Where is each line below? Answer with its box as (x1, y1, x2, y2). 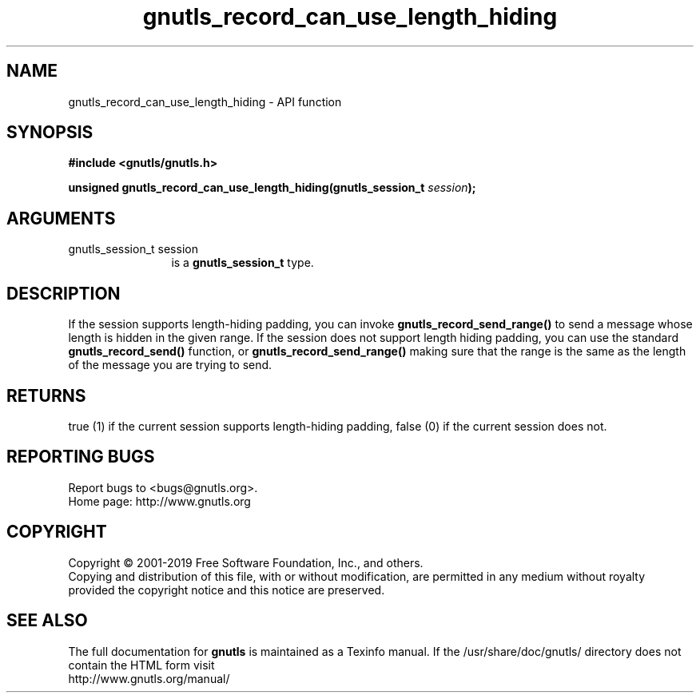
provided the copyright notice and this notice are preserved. (68, 582, 385, 597)
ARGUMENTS (6, 208, 116, 228)
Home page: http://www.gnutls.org (68, 494, 251, 508)
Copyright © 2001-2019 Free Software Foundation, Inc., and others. (68, 555, 424, 570)
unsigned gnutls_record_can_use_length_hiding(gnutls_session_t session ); (68, 181, 476, 195)
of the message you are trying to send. (68, 358, 272, 372)
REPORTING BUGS (6, 447, 155, 467)
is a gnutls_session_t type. (171, 256, 314, 270)
